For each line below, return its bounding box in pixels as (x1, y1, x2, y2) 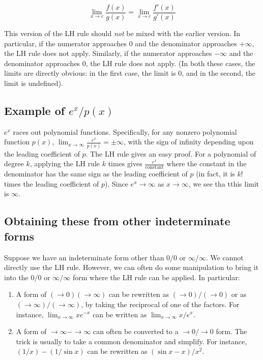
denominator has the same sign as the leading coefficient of (4, 168, 188, 179)
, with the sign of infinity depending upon (123, 136, 254, 147)
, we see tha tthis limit (188, 178, 259, 189)
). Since (105, 178, 128, 189)
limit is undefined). (4, 78, 63, 88)
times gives (108, 158, 142, 169)
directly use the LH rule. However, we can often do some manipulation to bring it (4, 262, 259, 273)
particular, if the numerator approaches (4, 38, 127, 48)
